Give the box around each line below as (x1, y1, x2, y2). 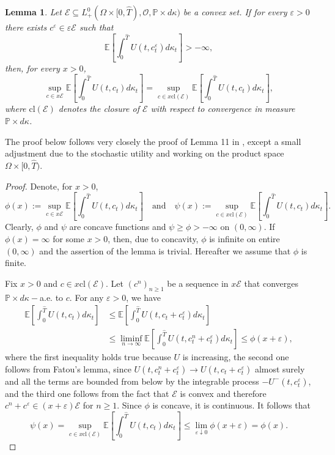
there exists (5, 21, 47, 33)
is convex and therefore (180, 387, 267, 399)
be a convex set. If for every (183, 6, 287, 18)
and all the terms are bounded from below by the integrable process (5, 374, 259, 387)
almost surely (254, 362, 305, 375)
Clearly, (5, 220, 34, 233)
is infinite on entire (209, 232, 280, 245)
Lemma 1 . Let (5, 6, 62, 18)
